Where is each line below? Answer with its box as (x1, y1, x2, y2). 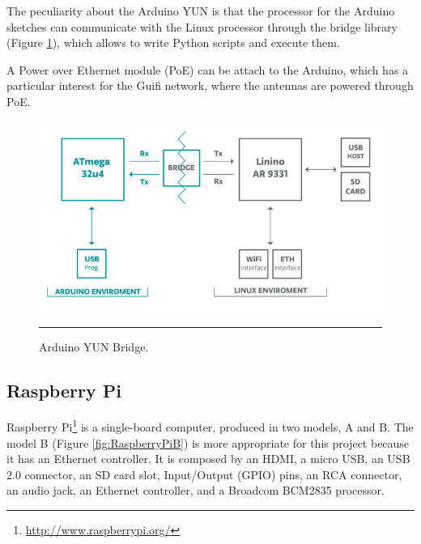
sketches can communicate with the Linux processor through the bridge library (6, 18, 398, 35)
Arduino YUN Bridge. (39, 338, 149, 355)
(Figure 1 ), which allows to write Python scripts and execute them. (6, 34, 340, 51)
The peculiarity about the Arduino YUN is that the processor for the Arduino (6, 2, 395, 19)
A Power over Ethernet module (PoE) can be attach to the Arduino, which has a (6, 61, 409, 78)
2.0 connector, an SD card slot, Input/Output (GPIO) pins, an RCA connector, (6, 465, 402, 482)
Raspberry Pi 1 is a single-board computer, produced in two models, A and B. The (6, 416, 414, 436)
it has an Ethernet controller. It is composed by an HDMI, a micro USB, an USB (6, 450, 410, 467)
